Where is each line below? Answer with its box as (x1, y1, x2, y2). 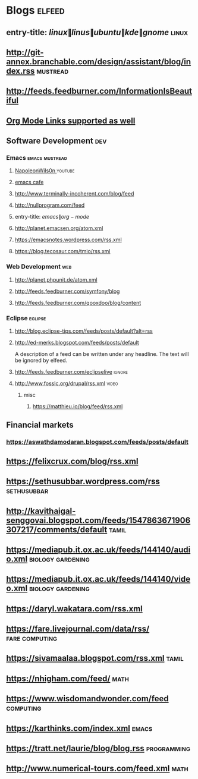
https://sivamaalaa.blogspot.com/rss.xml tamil (6, 653, 184, 663)
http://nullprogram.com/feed (14, 201, 85, 209)
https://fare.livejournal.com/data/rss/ (6, 624, 150, 634)
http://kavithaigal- (6, 506, 76, 516)
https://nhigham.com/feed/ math (6, 673, 130, 683)
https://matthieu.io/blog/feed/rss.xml (32, 403, 123, 410)
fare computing (6, 633, 58, 644)
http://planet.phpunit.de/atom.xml (14, 276, 98, 283)
